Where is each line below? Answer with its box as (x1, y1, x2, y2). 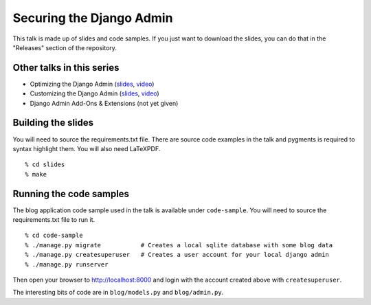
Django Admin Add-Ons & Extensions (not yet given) (30, 99, 179, 107)
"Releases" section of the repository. (12, 43, 117, 52)
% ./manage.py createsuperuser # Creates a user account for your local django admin (25, 251, 330, 259)
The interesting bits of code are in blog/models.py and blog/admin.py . (12, 289, 224, 297)
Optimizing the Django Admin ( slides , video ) (30, 80, 155, 88)
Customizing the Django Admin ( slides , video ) (30, 89, 159, 98)
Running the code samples (12, 188, 130, 199)
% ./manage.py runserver (25, 260, 109, 268)
